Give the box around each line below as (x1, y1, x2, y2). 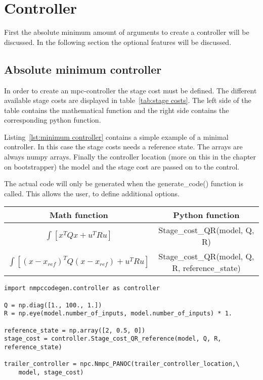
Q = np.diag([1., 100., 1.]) (4, 301, 102, 309)
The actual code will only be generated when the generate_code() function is (4, 178, 244, 189)
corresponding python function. (4, 115, 101, 125)
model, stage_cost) (18, 369, 84, 376)
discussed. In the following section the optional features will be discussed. (4, 36, 232, 47)
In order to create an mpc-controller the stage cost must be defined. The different (4, 85, 257, 95)
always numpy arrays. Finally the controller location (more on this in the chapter (4, 151, 256, 162)
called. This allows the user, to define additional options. (4, 188, 180, 198)
